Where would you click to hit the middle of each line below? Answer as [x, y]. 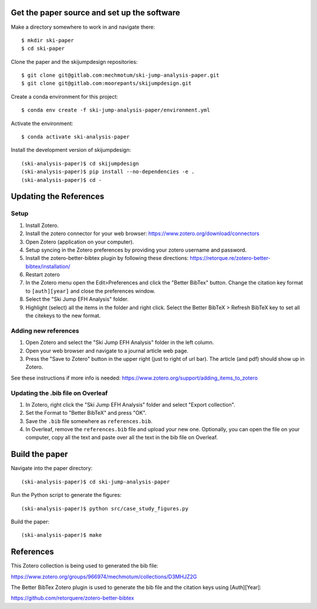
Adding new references [45, 330]
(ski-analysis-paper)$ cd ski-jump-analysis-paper [96, 482]
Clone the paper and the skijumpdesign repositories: [74, 62]
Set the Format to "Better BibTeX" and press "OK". [86, 413]
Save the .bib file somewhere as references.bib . [89, 421]
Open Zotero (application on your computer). [80, 242]
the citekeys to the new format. [63, 316]
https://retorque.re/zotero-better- [230, 258]
